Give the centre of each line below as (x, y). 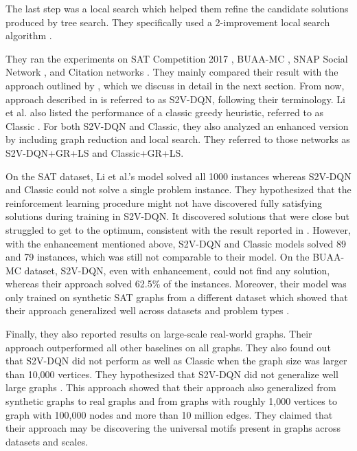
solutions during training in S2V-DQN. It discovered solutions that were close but (177, 216)
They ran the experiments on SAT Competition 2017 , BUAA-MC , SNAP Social (177, 58)
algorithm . (29, 35)
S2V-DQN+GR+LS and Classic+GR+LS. (95, 152)
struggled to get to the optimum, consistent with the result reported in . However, (178, 229)
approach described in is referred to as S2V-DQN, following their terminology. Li (175, 99)
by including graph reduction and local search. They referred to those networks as (178, 139)
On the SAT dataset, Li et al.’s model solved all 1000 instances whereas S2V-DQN (178, 176)
